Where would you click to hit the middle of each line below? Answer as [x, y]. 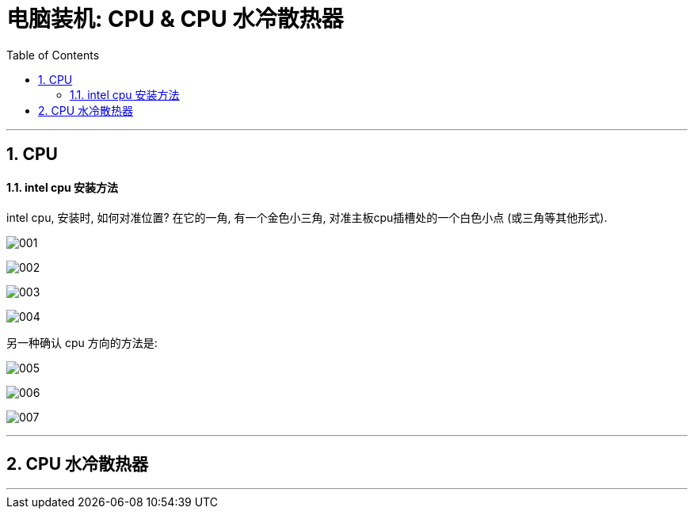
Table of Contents [53, 55]
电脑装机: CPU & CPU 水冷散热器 [175, 19]
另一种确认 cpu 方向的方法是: [82, 343]
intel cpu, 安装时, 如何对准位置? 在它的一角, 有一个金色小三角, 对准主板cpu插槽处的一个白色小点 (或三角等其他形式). [307, 218]
